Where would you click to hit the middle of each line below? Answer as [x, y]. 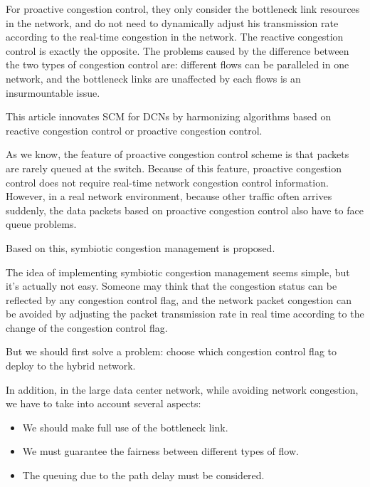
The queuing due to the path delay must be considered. [143, 475]
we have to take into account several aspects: [104, 403]
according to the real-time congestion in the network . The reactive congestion [175, 37]
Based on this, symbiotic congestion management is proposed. [141, 247]
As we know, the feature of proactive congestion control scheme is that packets [178, 154]
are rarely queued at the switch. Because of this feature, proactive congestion [174, 168]
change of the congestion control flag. [87, 327]
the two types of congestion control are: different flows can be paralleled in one [178, 64]
